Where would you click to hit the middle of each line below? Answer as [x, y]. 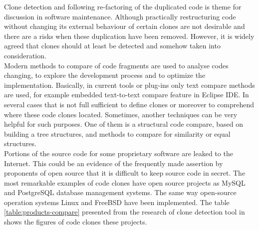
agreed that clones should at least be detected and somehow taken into [112, 46]
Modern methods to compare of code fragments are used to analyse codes [116, 65]
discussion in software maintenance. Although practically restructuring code [120, 16]
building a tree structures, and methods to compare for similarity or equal [117, 133]
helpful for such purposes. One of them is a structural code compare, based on [124, 124]
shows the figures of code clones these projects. [76, 222]
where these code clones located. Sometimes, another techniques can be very [121, 114]
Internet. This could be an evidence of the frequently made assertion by [114, 163]
